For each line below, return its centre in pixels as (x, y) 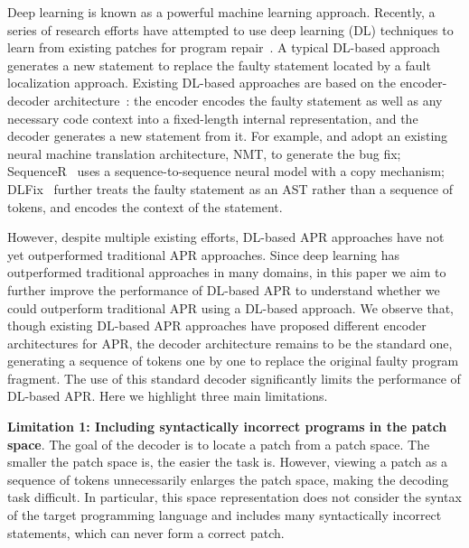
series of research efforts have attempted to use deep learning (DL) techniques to (230, 29)
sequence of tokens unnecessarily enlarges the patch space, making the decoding (228, 479)
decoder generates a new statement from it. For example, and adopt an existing (228, 136)
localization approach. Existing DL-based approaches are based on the (202, 83)
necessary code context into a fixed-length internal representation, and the (213, 118)
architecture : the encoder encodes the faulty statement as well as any (248, 100)
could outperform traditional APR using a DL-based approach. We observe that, (230, 307)
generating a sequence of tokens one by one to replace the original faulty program (233, 361)
